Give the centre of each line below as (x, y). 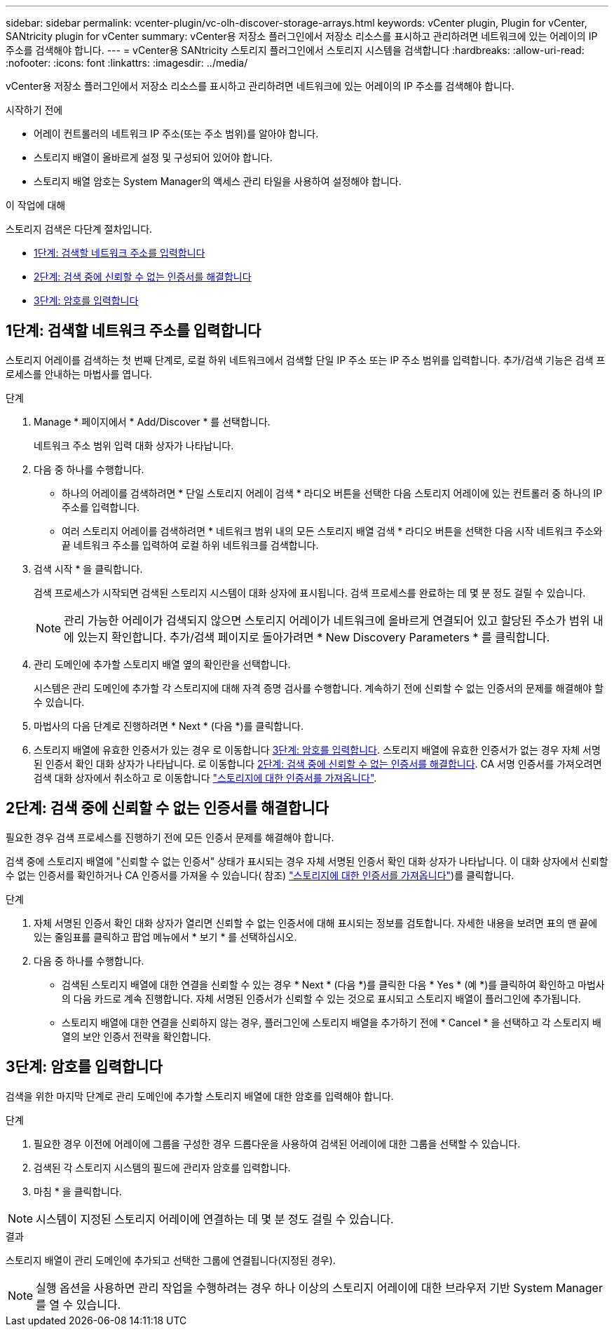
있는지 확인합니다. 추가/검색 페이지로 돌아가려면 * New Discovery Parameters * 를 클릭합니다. (314, 637)
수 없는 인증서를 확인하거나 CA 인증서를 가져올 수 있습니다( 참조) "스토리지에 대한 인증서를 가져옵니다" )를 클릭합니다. (260, 875)
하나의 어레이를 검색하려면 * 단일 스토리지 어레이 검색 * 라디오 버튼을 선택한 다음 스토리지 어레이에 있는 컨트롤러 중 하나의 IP (332, 493)
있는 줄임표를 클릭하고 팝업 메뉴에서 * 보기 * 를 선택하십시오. (165, 937)
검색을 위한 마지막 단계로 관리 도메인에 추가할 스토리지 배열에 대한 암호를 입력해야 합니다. (200, 1096)
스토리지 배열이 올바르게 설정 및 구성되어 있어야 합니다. (153, 157)
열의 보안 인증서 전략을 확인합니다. (136, 1036)
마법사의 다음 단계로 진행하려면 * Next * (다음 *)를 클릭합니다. (169, 726)
